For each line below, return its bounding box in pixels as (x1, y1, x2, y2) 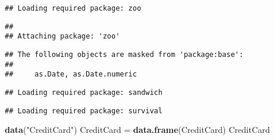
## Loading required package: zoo (5, 4, 142, 12)
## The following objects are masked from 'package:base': (5, 50, 243, 59)
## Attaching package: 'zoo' (5, 32, 120, 41)
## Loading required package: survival (5, 106, 162, 115)
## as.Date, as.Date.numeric (5, 70, 137, 79)
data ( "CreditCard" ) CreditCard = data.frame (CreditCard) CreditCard (5, 123, 270, 136)
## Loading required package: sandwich (5, 88, 162, 97)
